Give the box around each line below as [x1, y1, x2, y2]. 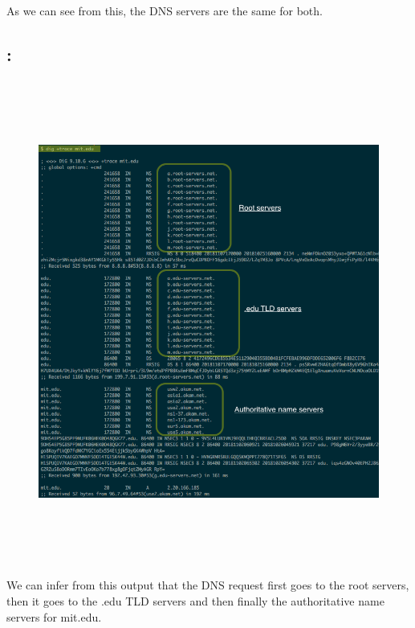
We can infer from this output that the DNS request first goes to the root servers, [6, 577, 409, 593]
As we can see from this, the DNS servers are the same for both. [6, 2, 323, 18]
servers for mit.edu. [6, 608, 102, 625]
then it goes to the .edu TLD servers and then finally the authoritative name [6, 592, 384, 609]
